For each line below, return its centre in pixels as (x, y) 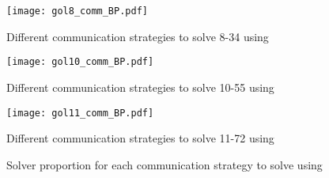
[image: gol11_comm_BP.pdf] (80, 113)
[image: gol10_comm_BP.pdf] (80, 62)
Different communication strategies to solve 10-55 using (140, 87)
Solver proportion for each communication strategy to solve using (164, 164)
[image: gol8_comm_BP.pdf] (77, 11)
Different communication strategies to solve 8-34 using (138, 36)
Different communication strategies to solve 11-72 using (140, 138)
